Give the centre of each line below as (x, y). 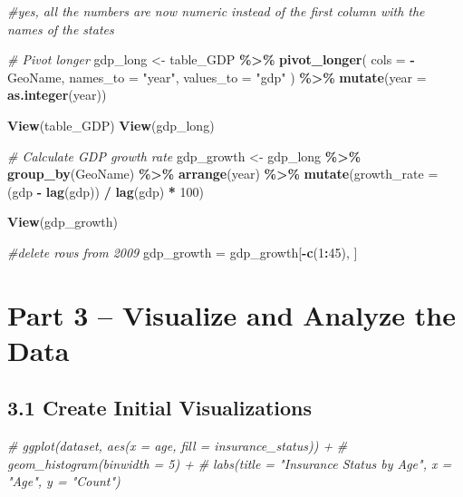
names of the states (61, 29)
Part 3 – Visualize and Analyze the (232, 314)
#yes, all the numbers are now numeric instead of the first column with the (216, 11)
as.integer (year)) (57, 95)
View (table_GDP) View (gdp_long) (111, 125)
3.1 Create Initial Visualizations (160, 408)
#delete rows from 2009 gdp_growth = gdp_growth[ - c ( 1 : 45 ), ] (183, 252)
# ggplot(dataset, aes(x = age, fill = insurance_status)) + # (178, 446)
